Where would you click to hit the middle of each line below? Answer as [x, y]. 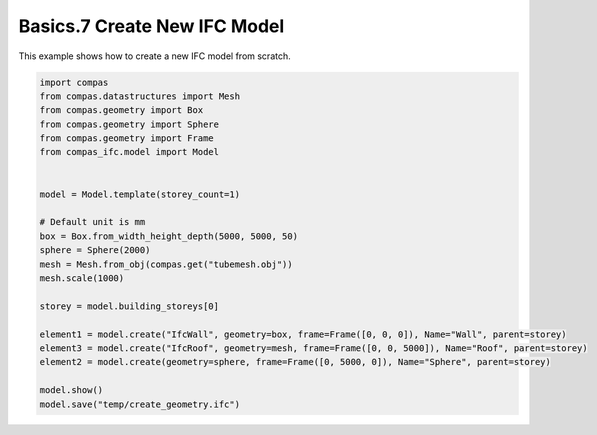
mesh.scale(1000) [82, 278]
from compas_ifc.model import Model [129, 152]
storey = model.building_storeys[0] [129, 306]
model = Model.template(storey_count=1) [139, 194]
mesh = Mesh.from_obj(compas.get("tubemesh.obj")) [166, 264]
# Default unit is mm [92, 222]
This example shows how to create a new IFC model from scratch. [155, 56]
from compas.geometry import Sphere [129, 124]
